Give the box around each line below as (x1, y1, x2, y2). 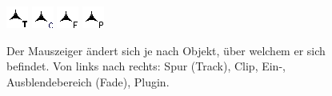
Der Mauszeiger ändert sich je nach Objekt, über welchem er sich (6, 42, 326, 58)
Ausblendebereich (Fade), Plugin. (6, 73, 170, 90)
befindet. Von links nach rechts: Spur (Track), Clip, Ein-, (6, 58, 286, 74)
